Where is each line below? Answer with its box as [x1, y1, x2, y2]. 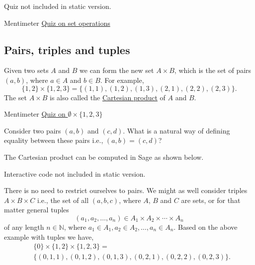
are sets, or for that [181, 195, 241, 205]
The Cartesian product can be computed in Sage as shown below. [4, 151, 204, 162]
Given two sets [4, 65, 49, 75]
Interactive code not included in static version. [4, 168, 146, 179]
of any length [4, 221, 44, 232]
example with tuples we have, [4, 231, 94, 242]
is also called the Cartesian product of [49, 92, 166, 102]
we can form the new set [80, 65, 154, 75]
